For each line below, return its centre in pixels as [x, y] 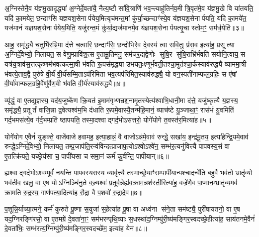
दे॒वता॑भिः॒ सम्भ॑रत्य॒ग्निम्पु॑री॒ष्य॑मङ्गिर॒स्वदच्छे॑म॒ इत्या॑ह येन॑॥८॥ [76, 228]
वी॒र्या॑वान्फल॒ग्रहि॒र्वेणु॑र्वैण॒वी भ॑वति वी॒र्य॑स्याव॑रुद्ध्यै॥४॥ [65, 83]
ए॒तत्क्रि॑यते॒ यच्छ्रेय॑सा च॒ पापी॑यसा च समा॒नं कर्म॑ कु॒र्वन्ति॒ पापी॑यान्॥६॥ [87, 156]
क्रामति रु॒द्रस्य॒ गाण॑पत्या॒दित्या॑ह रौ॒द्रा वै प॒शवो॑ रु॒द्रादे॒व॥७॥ [74, 192]
